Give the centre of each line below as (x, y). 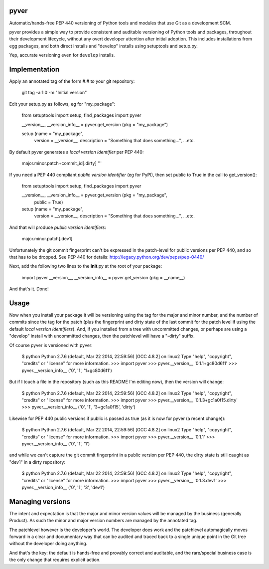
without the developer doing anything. (48, 544)
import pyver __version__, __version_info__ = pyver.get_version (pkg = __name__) (103, 277)
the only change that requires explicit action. (55, 560)
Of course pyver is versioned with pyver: (51, 345)
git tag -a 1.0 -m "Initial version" (54, 93)
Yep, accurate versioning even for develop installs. (62, 55)
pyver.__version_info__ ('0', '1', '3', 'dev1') (63, 487)
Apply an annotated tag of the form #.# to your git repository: (72, 81)
